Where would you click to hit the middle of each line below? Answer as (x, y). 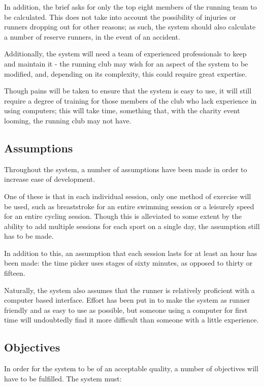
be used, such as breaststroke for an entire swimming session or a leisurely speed (129, 206)
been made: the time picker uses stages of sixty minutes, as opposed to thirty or (128, 263)
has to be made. (29, 236)
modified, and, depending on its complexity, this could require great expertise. (126, 73)
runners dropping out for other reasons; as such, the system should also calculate (130, 27)
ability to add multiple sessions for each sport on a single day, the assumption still (132, 226)
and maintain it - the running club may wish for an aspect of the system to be (126, 63)
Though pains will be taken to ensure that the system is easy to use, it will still (128, 91)
